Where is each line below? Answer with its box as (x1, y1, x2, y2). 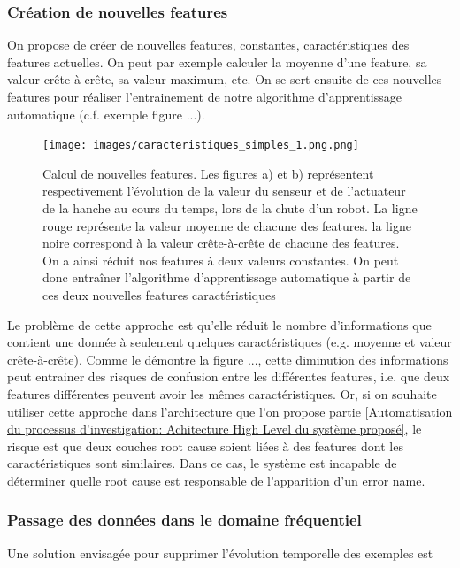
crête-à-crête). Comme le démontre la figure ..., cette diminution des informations (7, 349, 448, 368)
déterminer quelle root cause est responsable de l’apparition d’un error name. (7, 471, 425, 489)
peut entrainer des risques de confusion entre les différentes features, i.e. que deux (7, 367, 450, 386)
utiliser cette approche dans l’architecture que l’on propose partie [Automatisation (7, 402, 453, 420)
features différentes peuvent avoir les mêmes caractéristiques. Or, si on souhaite (7, 384, 437, 403)
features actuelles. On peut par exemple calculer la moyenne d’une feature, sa (7, 52, 427, 71)
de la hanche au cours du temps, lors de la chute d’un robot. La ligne (42, 199, 418, 218)
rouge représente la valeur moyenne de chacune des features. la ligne (42, 216, 411, 234)
